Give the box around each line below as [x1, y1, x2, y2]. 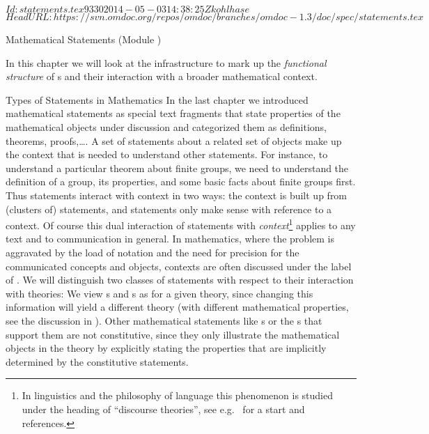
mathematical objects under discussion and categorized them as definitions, [6, 119, 327, 134]
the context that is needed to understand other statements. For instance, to [6, 147, 328, 162]
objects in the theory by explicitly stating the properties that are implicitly [6, 341, 327, 355]
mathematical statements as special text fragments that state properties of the [6, 106, 341, 121]
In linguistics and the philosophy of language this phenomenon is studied [22, 388, 333, 403]
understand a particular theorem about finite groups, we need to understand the [6, 160, 349, 175]
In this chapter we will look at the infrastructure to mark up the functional [6, 55, 327, 70]
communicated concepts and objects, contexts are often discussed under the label [6, 258, 352, 273]
